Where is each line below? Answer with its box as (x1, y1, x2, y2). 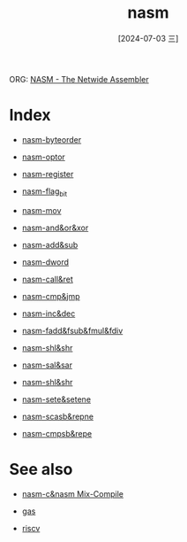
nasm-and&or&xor (21, 222, 89, 233)
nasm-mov (21, 205, 62, 215)
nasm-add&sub (21, 239, 79, 250)
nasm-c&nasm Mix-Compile (21, 488, 123, 499)
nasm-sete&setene (21, 393, 91, 405)
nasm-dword (21, 256, 69, 267)
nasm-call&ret (21, 274, 73, 284)
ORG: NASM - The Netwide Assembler (9, 74, 149, 84)
